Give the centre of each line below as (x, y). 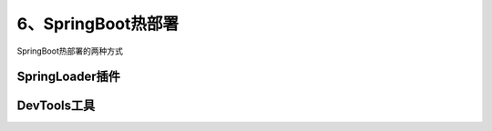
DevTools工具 (56, 106)
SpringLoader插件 (69, 77)
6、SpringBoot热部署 (98, 24)
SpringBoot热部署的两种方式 (70, 51)
